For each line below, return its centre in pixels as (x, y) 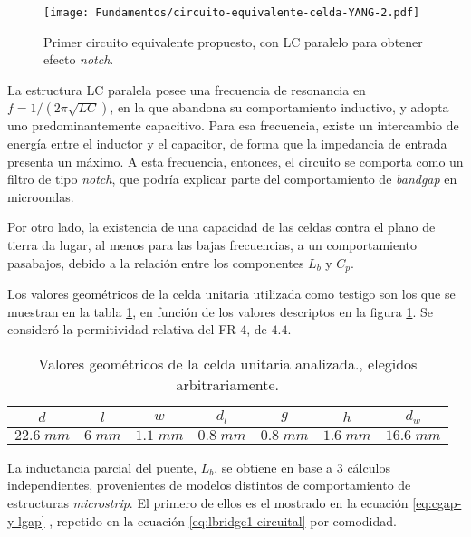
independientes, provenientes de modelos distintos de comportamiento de (209, 485)
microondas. (41, 196)
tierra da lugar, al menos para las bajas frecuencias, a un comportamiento (212, 245)
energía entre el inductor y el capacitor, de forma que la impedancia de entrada (227, 144)
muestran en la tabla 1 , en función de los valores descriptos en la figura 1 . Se (220, 311)
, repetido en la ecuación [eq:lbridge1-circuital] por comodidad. (223, 520)
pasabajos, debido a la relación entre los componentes (156, 262)
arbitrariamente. (228, 384)
